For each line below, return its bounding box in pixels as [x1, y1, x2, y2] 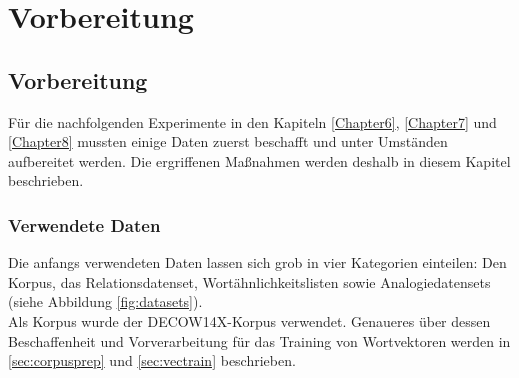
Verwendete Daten [8, 212, 161, 237]
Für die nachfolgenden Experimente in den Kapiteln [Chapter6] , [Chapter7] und [8, 111, 497, 132]
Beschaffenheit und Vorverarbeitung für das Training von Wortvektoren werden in [8, 330, 511, 351]
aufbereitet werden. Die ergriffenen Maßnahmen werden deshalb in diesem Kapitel [8, 150, 511, 171]
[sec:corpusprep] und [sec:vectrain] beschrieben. [8, 350, 296, 371]
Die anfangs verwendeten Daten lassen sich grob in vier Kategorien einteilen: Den [8, 252, 507, 273]
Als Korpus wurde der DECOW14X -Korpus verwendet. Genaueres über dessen [8, 310, 491, 331]
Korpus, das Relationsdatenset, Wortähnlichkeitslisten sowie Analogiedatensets [8, 271, 491, 292]
